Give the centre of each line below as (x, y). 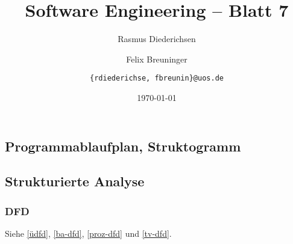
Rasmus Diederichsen (157, 39)
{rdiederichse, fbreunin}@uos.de (157, 78)
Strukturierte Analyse (75, 181)
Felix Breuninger (157, 59)
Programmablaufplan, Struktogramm (123, 146)
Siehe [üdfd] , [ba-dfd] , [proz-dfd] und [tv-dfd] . (88, 233)
